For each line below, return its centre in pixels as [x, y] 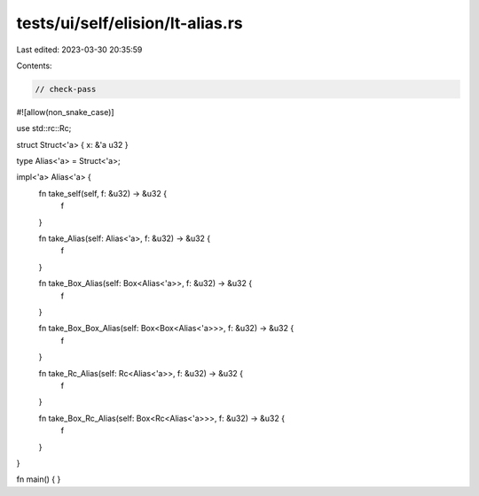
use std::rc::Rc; [44, 128]
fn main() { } [39, 479]
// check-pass [66, 89]
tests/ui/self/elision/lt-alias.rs [130, 23]
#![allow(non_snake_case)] [65, 112]
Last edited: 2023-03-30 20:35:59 [79, 50]
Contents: [34, 66]
